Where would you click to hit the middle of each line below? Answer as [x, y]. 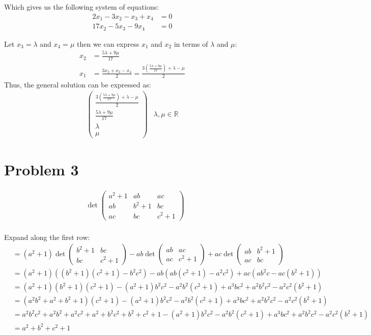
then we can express [108, 43]
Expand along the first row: [47, 237]
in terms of [191, 43]
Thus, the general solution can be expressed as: [78, 84]
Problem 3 [41, 169]
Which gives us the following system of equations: [82, 7]
